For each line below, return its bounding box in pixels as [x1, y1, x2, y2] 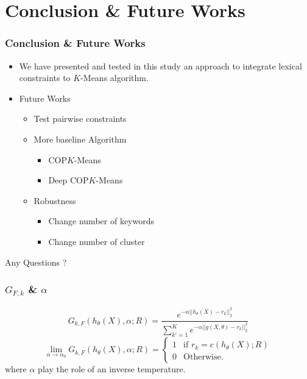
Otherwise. [183, 353, 224, 362]
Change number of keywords [48, 214, 154, 227]
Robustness [34, 194, 76, 207]
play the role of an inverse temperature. [38, 363, 186, 375]
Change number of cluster [48, 235, 145, 247]
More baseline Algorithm [34, 132, 127, 145]
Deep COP [48, 174, 89, 186]
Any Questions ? [5, 255, 67, 268]
